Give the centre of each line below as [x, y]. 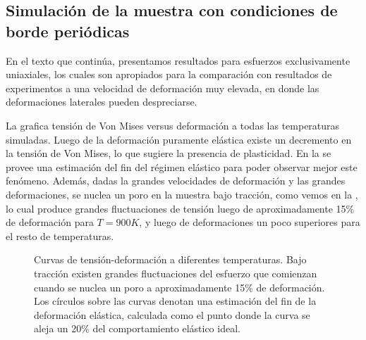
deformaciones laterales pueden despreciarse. [102, 102]
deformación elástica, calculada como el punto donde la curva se [172, 314]
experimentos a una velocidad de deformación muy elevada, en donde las [163, 88]
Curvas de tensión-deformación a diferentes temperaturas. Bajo [170, 259]
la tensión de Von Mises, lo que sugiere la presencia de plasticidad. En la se [169, 153]
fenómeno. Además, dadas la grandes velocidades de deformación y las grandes [176, 181]
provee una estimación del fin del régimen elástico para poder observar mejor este [182, 166]
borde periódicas [68, 31]
